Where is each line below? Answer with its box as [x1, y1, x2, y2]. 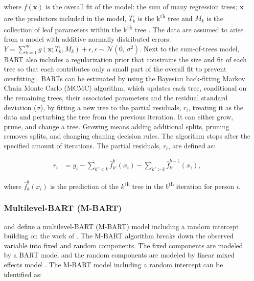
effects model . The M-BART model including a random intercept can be [4, 259, 223, 270]
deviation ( [4, 102, 37, 112]
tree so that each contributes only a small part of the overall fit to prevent [4, 64, 227, 74]
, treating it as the [188, 102, 244, 112]
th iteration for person [168, 180, 234, 191]
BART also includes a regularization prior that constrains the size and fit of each [4, 54, 247, 64]
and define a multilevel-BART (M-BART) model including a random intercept [4, 221, 239, 231]
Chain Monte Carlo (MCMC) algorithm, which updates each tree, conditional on [4, 83, 247, 93]
